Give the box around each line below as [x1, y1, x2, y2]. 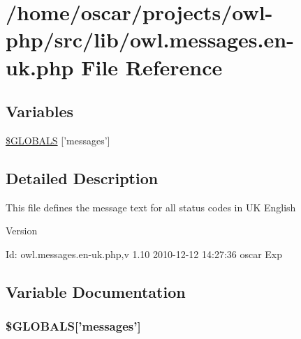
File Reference [81, 52, 223, 81]
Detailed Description [6, 167, 159, 188]
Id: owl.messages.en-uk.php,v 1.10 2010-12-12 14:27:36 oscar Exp [6, 246, 283, 261]
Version [6, 223, 38, 238]
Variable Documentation [6, 280, 186, 302]
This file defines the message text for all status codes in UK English [6, 199, 296, 214]
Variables [6, 100, 74, 122]
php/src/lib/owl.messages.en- [6, 25, 294, 54]
